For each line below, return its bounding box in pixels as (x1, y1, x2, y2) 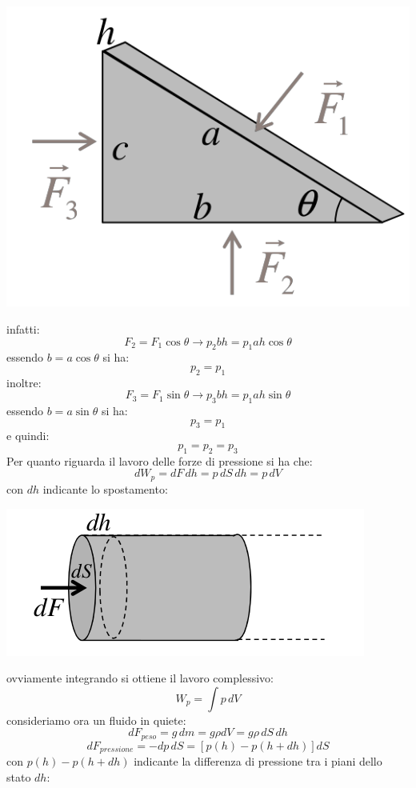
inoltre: (6, 374, 42, 390)
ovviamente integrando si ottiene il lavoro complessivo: (6, 670, 274, 686)
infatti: (6, 320, 40, 337)
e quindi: (6, 427, 50, 444)
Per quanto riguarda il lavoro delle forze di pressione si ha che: (6, 452, 313, 469)
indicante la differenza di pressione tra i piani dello (134, 753, 382, 770)
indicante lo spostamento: (42, 480, 168, 497)
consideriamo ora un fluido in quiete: (6, 711, 186, 728)
